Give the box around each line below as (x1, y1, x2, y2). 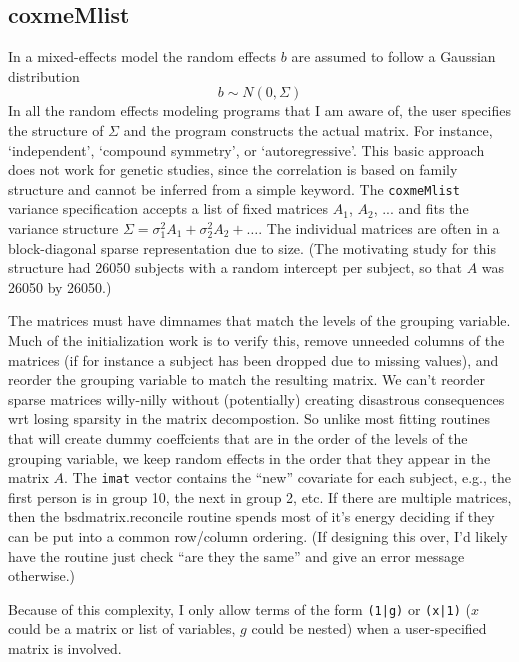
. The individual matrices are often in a (258, 218, 500, 239)
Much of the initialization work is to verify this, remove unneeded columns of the (8, 329, 505, 350)
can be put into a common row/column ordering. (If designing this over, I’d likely (8, 525, 508, 546)
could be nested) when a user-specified (251, 618, 487, 639)
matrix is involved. (8, 638, 122, 659)
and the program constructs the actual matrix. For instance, (123, 119, 493, 140)
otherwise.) (8, 565, 76, 586)
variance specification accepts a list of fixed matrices (8, 198, 329, 219)
